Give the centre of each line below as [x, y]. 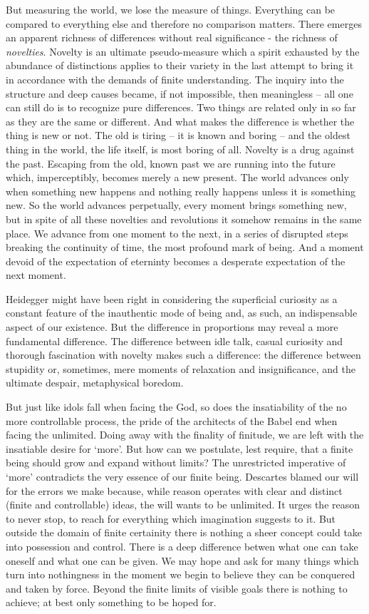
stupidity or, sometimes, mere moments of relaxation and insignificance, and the [181, 368]
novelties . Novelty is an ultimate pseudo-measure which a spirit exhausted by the [183, 51]
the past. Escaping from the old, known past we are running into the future [171, 163]
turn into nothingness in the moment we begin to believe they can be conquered [181, 574]
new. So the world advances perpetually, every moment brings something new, [176, 205]
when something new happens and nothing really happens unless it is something [181, 191]
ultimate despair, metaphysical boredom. [95, 383]
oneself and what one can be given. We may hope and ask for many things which [182, 560]
